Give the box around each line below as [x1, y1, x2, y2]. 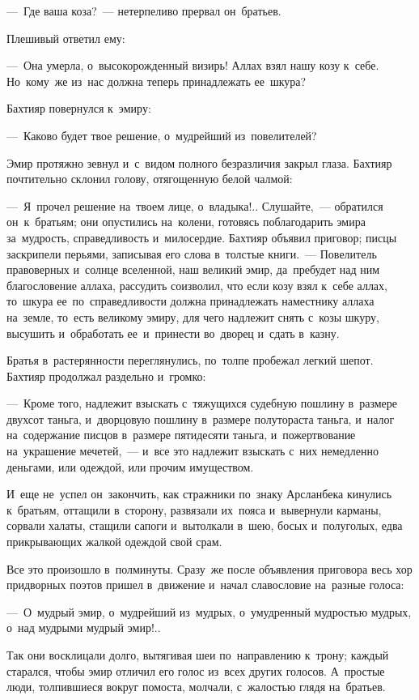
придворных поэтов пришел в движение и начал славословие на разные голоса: [6, 576, 404, 593]
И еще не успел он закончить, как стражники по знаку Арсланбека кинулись [6, 485, 392, 502]
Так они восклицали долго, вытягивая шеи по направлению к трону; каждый [6, 647, 389, 663]
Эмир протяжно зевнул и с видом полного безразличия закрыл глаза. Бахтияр [6, 154, 392, 171]
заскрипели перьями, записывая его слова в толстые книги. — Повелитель [6, 245, 377, 262]
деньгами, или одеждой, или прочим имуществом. [6, 458, 254, 475]
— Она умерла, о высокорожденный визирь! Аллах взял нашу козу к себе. [6, 57, 379, 74]
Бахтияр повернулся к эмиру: [6, 100, 151, 117]
